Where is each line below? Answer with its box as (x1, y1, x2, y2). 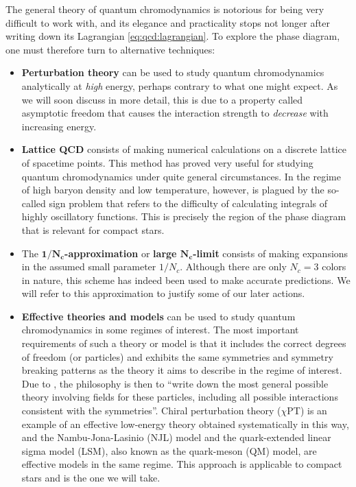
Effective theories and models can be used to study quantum (21, 309, 296, 323)
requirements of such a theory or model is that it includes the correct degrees (21, 336, 346, 351)
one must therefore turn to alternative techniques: (5, 42, 215, 56)
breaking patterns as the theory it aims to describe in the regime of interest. (21, 363, 342, 377)
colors (322, 259, 346, 274)
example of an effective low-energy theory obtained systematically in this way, (21, 416, 349, 431)
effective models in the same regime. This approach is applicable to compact (21, 457, 342, 471)
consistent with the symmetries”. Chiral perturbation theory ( (21, 403, 281, 418)
